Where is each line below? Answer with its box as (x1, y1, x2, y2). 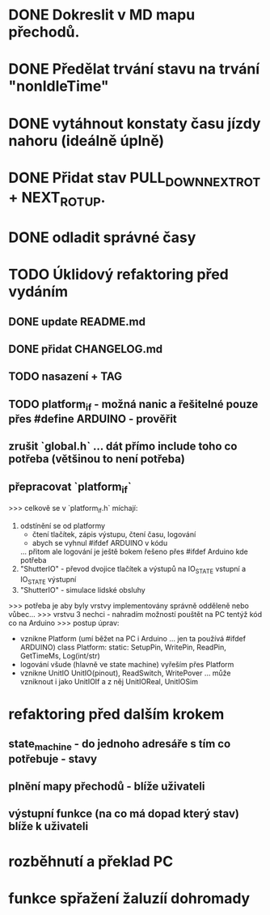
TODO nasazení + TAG (8, 370, 123, 384)
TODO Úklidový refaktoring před (8, 266, 229, 284)
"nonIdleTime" (8, 77, 109, 96)
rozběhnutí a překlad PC (8, 852, 174, 870)
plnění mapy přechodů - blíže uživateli (8, 780, 205, 793)
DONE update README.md (8, 314, 146, 329)
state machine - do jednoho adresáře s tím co (8, 737, 231, 753)
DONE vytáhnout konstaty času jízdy (8, 114, 261, 133)
